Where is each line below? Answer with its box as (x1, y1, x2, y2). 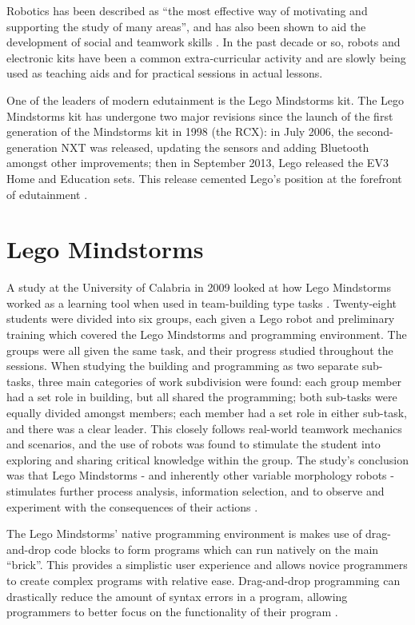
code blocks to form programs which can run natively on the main (54, 540, 379, 557)
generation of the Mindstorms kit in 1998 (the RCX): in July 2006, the (6, 123, 353, 140)
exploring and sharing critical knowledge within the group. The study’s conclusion (6, 451, 409, 468)
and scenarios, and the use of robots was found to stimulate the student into (6, 436, 381, 452)
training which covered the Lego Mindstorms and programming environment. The (6, 326, 407, 343)
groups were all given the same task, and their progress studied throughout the (6, 341, 393, 358)
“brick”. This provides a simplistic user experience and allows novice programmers (6, 556, 408, 573)
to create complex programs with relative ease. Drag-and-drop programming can (6, 571, 401, 588)
